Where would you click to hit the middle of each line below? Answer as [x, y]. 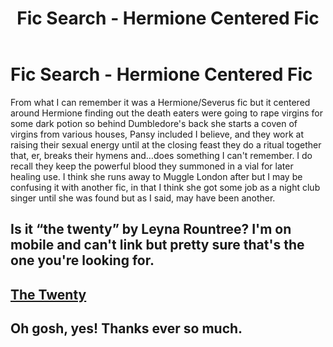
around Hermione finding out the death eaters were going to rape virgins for [167, 113]
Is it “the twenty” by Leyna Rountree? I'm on [151, 229]
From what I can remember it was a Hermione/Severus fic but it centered [160, 102]
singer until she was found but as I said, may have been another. [143, 198]
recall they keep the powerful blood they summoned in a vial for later [152, 166]
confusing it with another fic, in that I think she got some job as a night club [165, 187]
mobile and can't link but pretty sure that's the [157, 245]
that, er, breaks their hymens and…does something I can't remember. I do [161, 155]
